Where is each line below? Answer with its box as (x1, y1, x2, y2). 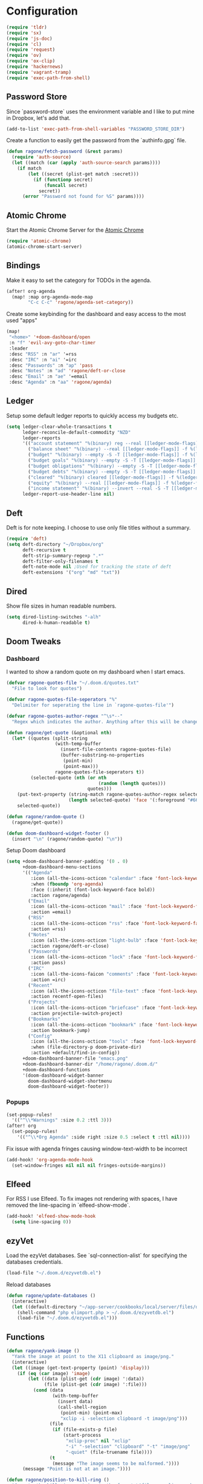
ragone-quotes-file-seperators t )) (54, 769, 145, 775)
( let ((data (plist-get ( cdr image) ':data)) (28, 1376, 145, 1382)
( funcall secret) (44, 182, 88, 188)
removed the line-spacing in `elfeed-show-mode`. (6, 1201, 131, 1209)
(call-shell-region (57, 1404, 107, 1410)
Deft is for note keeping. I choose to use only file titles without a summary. (6, 524, 192, 531)
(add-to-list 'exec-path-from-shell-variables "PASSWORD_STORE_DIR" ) (6, 126, 185, 132)
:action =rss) (30, 926, 66, 932)
